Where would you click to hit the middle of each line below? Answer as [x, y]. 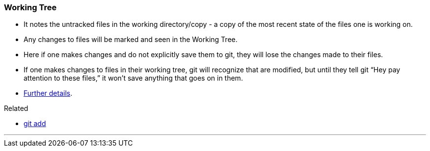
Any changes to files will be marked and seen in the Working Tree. [131, 40]
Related [16, 108]
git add [35, 124]
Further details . [48, 93]
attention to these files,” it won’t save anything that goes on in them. [133, 78]
